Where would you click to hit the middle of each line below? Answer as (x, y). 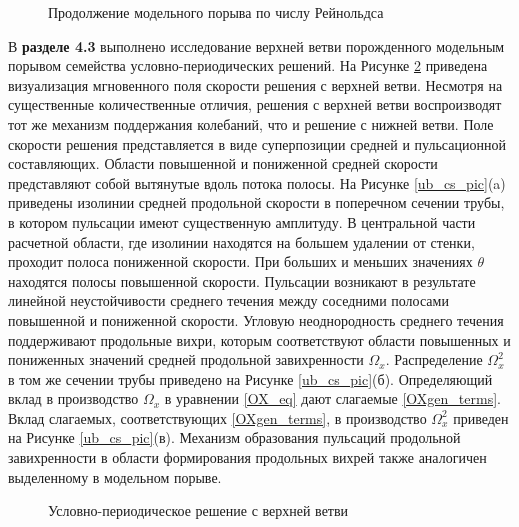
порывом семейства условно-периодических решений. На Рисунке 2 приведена (248, 65)
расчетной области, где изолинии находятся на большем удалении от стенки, (241, 241)
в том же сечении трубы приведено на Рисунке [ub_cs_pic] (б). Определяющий (250, 378)
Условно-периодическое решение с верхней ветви (198, 510)
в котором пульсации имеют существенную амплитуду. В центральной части (242, 221)
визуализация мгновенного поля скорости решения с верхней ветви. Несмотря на (255, 84)
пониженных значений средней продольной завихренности (186, 359)
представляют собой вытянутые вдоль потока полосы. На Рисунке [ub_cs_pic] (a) (257, 182)
